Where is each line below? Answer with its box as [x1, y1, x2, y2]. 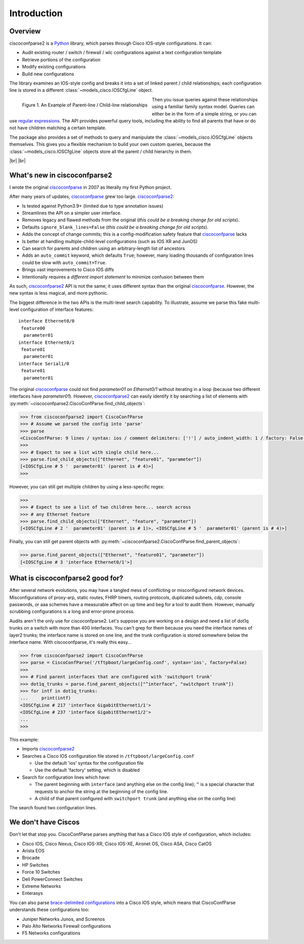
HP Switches [22, 861, 49, 868]
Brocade [22, 855, 40, 861]
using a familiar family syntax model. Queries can [151, 104, 255, 110]
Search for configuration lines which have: [22, 774, 111, 780]
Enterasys [22, 890, 43, 896]
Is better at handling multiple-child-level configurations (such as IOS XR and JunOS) [22, 238, 198, 244]
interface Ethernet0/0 [18, 318, 75, 324]
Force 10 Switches [22, 869, 60, 875]
